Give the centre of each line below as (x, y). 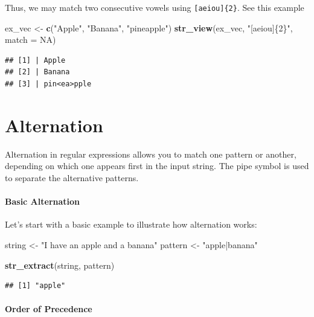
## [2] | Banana (37, 72)
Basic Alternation (43, 201)
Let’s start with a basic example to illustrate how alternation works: (131, 224)
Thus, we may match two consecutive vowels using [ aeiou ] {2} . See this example (155, 7)
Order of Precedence (49, 309)
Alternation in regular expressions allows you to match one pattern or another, (151, 154)
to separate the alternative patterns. (72, 177)
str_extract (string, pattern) (60, 265)
